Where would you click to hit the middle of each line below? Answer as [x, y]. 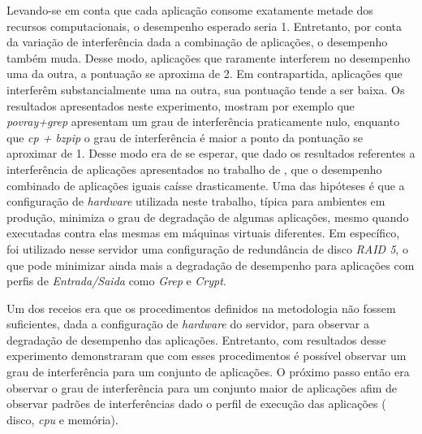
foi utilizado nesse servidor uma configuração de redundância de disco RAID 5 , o [207, 248]
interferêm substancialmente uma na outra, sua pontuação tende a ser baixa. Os [206, 89]
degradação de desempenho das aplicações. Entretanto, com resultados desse [196, 339]
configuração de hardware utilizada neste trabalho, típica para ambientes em [196, 201]
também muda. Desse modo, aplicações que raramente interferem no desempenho [209, 57]
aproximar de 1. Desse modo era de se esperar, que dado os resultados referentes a [211, 153]
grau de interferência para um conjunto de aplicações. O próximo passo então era [208, 372]
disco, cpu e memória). [62, 419]
